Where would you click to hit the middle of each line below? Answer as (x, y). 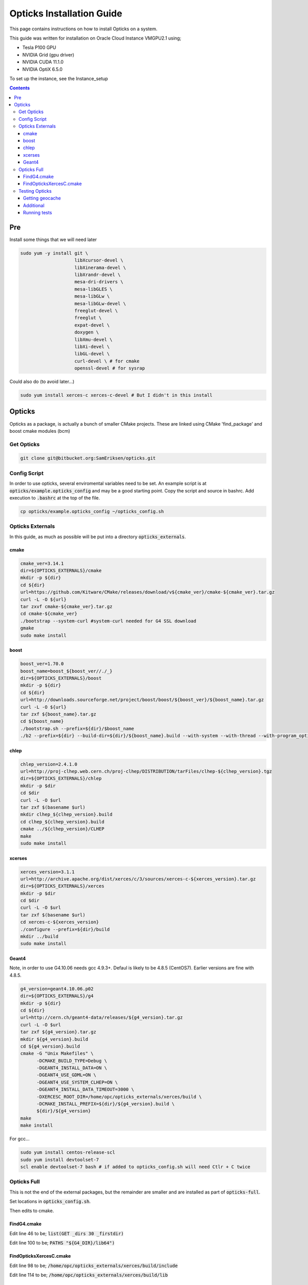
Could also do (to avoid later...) (42, 382)
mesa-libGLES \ (94, 289)
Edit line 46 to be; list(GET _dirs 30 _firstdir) (67, 1233)
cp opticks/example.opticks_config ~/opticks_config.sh (92, 511)
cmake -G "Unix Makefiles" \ (57, 1053)
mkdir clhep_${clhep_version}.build (66, 814)
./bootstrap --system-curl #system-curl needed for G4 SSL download (108, 621)
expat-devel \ (92, 325)
